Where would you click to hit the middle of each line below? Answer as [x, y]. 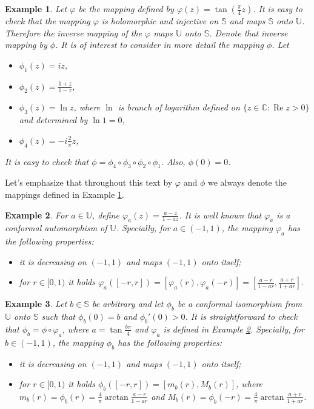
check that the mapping [48, 21]
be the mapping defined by [126, 8]
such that [58, 316]
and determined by [53, 120]
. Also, [173, 161]
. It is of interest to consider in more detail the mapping [159, 45]
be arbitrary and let [128, 304]
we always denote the [247, 182]
